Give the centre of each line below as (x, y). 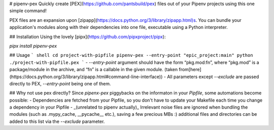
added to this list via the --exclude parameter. (57, 121)
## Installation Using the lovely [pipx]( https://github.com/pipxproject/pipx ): (88, 37)
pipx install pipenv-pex (33, 46)
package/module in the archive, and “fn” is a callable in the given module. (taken (94, 70)
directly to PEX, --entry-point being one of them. (60, 83)
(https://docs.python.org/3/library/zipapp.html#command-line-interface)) (86, 77)
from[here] (190, 70)
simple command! (28, 11)
